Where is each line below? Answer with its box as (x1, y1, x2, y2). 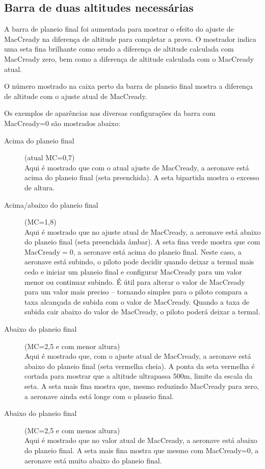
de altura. (24, 182, 55, 192)
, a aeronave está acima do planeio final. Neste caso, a (73, 246, 242, 257)
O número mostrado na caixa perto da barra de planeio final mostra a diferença (4, 81, 253, 91)
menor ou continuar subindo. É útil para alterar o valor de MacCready (24, 276, 245, 287)
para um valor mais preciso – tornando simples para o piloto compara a (24, 286, 248, 297)
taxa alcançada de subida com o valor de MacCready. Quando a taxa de (24, 296, 250, 307)
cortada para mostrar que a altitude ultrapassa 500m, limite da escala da (24, 371, 253, 381)
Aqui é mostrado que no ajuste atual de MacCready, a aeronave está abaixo (24, 226, 261, 237)
